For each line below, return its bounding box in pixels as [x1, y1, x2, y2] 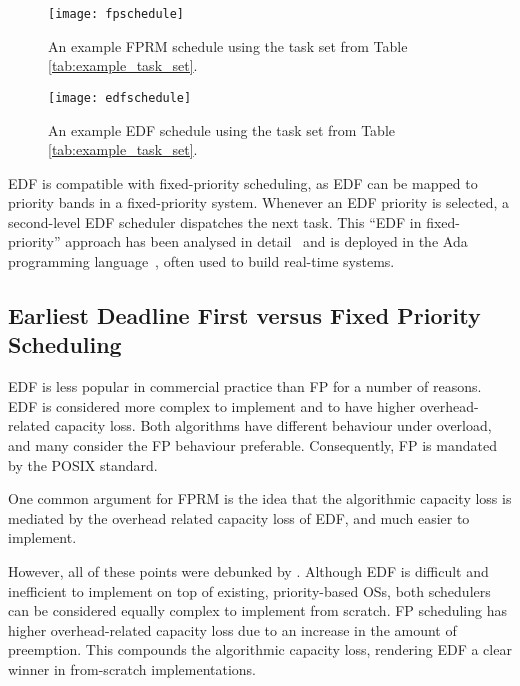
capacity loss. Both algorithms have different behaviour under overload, [54, 415, 492, 436]
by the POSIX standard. [8, 454, 158, 475]
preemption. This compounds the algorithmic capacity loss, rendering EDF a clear [8, 639, 512, 660]
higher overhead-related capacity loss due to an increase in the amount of [8, 619, 457, 640]
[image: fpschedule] [48, 7, 185, 21]
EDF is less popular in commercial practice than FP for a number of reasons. [8, 376, 482, 397]
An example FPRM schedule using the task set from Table [48, 35, 408, 56]
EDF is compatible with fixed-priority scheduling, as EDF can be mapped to [8, 172, 478, 193]
